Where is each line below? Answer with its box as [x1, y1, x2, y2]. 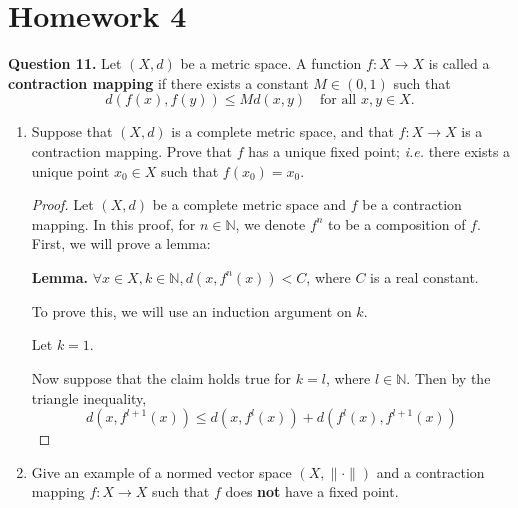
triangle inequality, [31, 387, 147, 408]
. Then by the [406, 368, 491, 389]
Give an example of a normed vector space [31, 461, 292, 482]
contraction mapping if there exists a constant [8, 72, 309, 93]
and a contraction [376, 461, 485, 482]
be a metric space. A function [180, 53, 362, 74]
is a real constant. [370, 266, 479, 287]
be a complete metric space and [152, 194, 347, 215]
